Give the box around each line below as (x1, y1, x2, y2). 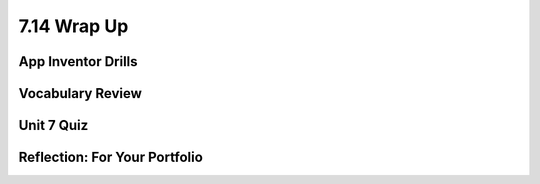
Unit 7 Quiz (18, 117, 89, 134)
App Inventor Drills (18, 53, 139, 70)
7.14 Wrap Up (18, 15, 129, 37)
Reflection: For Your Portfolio (18, 149, 204, 166)
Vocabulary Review (18, 85, 142, 102)
